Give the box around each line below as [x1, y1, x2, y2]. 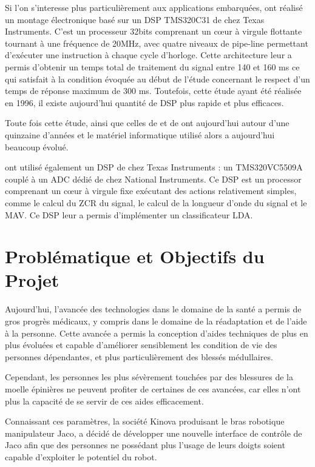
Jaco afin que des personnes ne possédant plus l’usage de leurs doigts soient [5, 438, 285, 451]
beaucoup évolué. [5, 140, 69, 153]
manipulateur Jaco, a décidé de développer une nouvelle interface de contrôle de [5, 426, 302, 439]
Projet [5, 267, 59, 292]
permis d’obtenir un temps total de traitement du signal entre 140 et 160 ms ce [5, 60, 300, 73]
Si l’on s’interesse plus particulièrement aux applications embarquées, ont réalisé [5, 1, 303, 13]
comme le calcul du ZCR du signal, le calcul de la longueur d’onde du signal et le [5, 196, 307, 209]
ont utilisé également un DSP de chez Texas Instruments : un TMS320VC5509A [5, 161, 303, 173]
